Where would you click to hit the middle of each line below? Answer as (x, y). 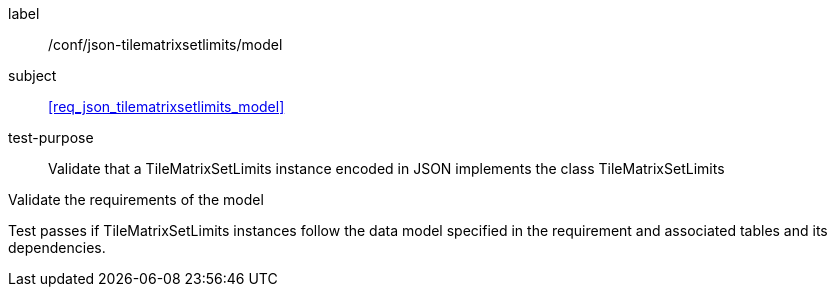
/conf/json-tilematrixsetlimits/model (165, 44)
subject (32, 75)
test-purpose (51, 137)
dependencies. (57, 247)
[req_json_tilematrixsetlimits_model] (166, 106)
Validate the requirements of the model (136, 199)
